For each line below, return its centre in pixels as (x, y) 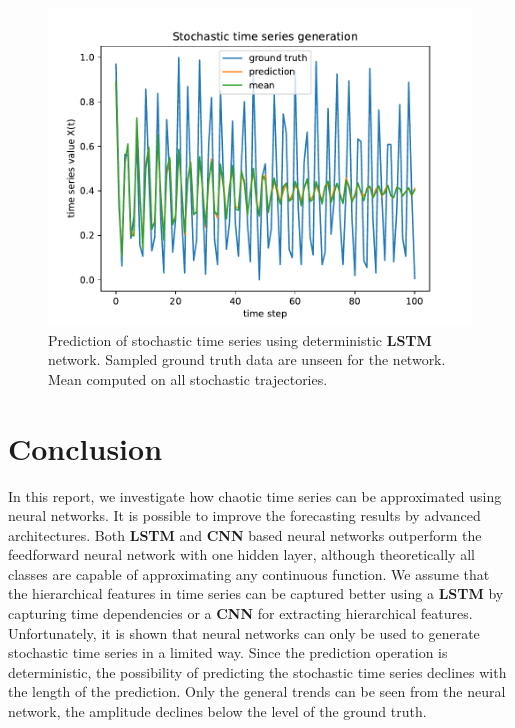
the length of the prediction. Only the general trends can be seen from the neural (257, 691)
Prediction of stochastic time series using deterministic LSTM (240, 339)
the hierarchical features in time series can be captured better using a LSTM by (256, 593)
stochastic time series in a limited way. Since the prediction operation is (228, 652)
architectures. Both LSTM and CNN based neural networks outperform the (245, 534)
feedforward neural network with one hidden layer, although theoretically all (241, 554)
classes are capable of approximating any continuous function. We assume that (249, 573)
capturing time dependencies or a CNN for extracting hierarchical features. (240, 613)
